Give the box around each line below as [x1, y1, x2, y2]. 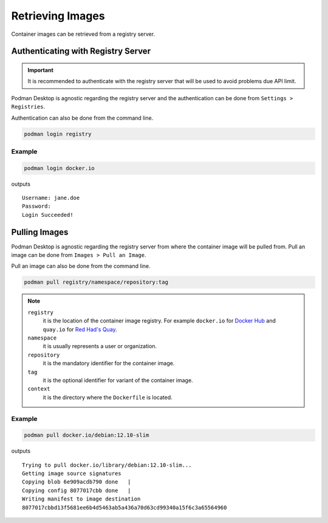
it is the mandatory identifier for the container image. [43, 360, 175, 367]
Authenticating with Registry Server [11, 46, 151, 56]
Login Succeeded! [22, 211, 73, 218]
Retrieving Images [11, 9, 106, 22]
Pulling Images [11, 227, 69, 237]
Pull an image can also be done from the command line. [11, 262, 151, 270]
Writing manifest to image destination [22, 496, 141, 502]
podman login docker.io [24, 165, 95, 171]
